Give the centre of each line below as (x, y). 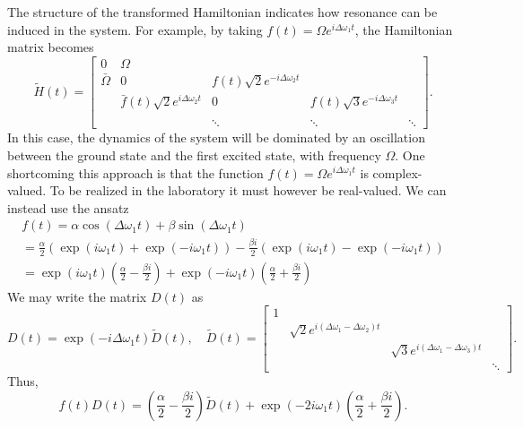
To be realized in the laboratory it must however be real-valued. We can (248, 190)
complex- (397, 172)
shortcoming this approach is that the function (135, 172)
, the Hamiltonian (404, 29)
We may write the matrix (77, 296)
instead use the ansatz (68, 207)
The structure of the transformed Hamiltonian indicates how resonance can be (222, 12)
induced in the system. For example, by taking (135, 29)
